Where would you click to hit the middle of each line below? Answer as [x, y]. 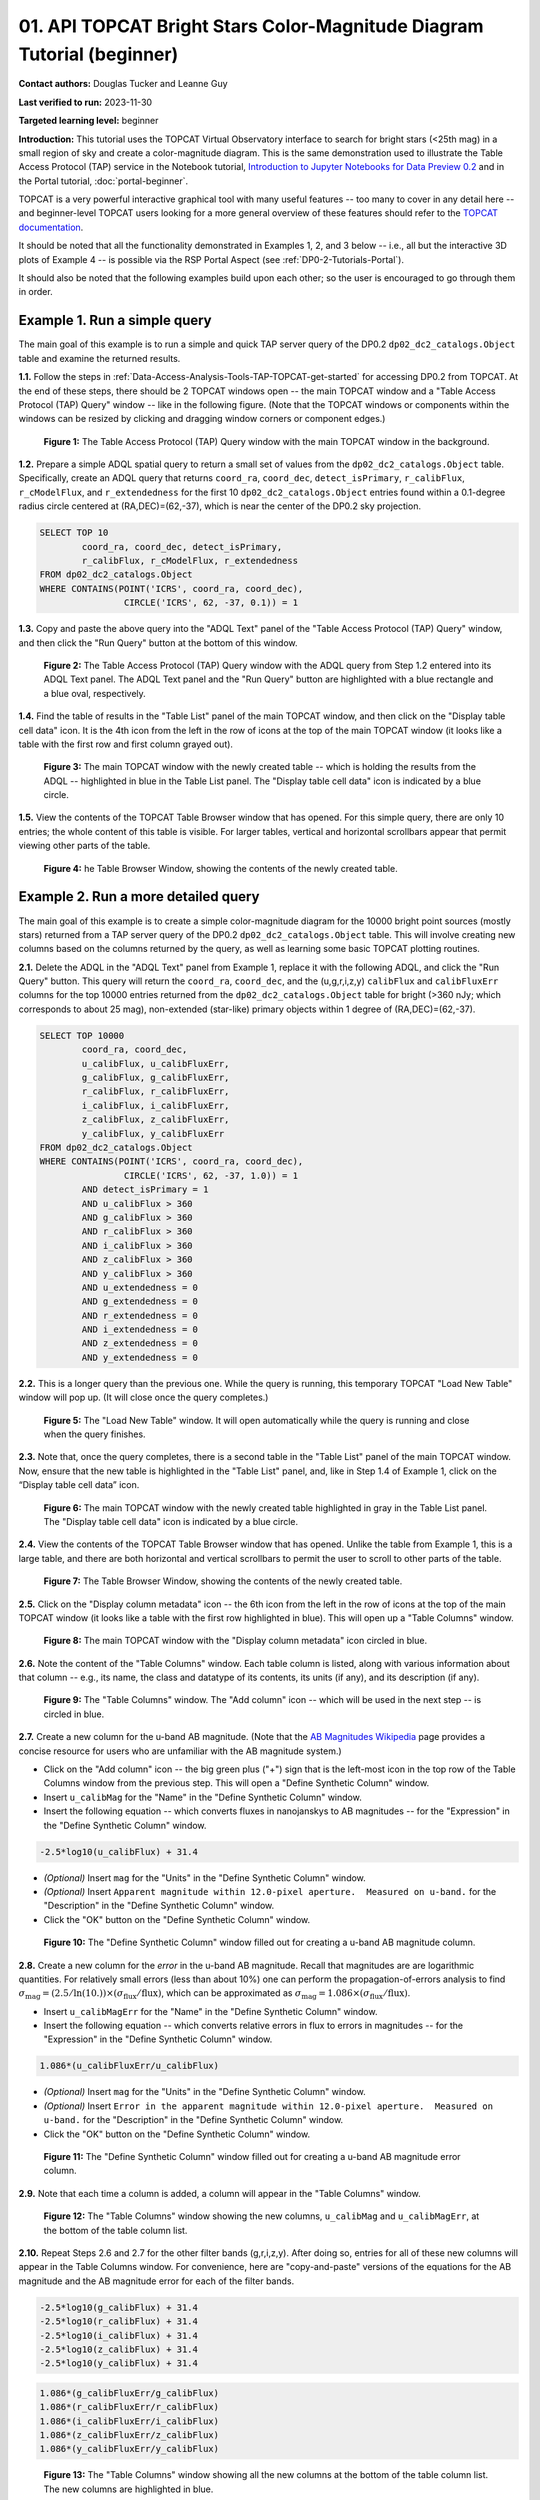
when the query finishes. [94, 1434]
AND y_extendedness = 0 [140, 1357]
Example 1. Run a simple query [115, 320]
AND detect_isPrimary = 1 [145, 1189]
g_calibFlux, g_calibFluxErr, [155, 1078]
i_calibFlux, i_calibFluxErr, [155, 1105]
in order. [36, 292]
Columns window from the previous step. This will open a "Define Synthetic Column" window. [236, 1783]
